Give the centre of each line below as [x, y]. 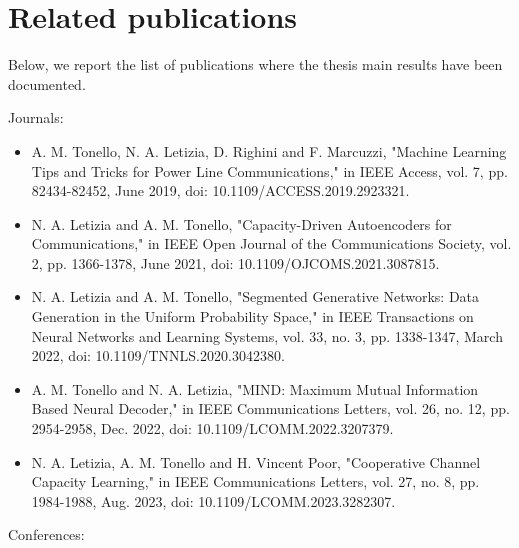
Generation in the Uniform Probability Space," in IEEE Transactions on [252, 316]
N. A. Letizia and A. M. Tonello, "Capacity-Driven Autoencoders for [241, 223]
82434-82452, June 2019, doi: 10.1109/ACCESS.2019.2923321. [220, 190]
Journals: [36, 117]
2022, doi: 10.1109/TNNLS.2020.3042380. [158, 355]
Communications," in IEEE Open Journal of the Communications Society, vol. [271, 243]
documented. [47, 83]
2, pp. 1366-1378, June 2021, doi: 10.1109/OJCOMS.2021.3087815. [235, 262]
